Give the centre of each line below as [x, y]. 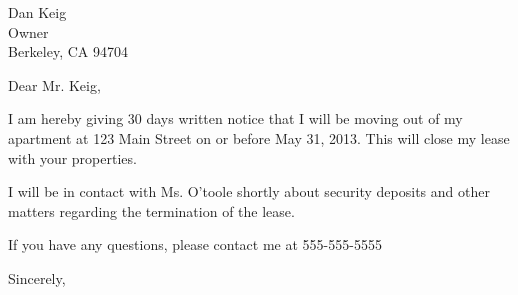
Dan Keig [37, 12]
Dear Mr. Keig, [54, 84]
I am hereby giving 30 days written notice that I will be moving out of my [235, 118]
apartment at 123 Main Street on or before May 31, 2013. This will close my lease [259, 137]
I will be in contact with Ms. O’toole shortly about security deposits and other [249, 191]
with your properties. [72, 157]
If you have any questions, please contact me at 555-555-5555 [195, 244]
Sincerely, [37, 277]
